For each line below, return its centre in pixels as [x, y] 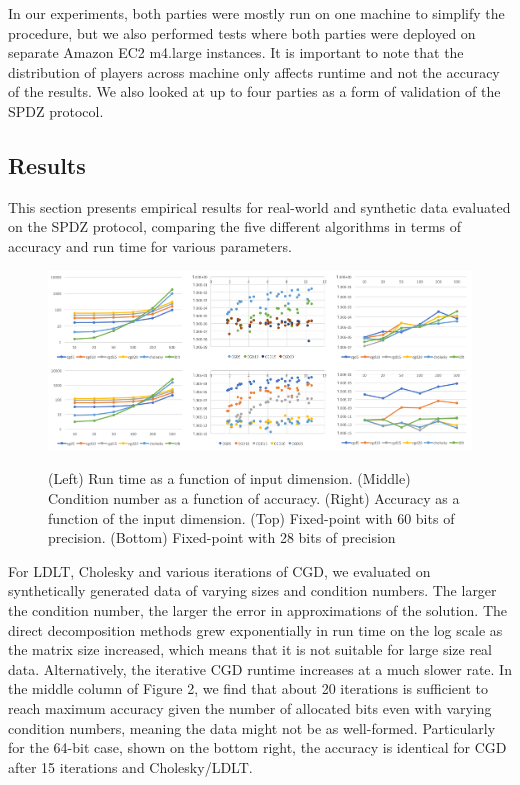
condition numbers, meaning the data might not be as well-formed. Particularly [252, 727]
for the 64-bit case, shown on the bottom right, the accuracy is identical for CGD [257, 747]
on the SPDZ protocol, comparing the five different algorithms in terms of [235, 226]
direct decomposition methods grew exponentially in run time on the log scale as [255, 629]
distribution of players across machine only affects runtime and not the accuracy [254, 71]
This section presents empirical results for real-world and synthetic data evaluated [259, 206]
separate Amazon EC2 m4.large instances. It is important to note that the [236, 52]
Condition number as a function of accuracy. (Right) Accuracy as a [254, 498]
